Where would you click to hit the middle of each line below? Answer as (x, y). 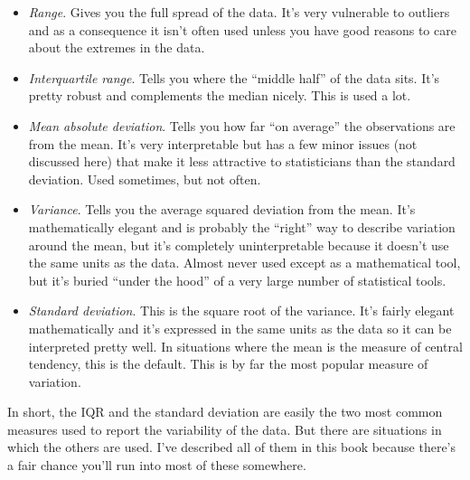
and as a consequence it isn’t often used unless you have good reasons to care (242, 29)
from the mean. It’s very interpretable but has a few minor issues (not (223, 143)
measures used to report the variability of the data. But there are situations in (225, 429)
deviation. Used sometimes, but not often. (145, 179)
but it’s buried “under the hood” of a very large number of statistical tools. (237, 280)
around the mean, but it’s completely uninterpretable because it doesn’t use (239, 245)
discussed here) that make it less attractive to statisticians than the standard (242, 161)
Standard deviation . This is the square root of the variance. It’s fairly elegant (241, 311)
